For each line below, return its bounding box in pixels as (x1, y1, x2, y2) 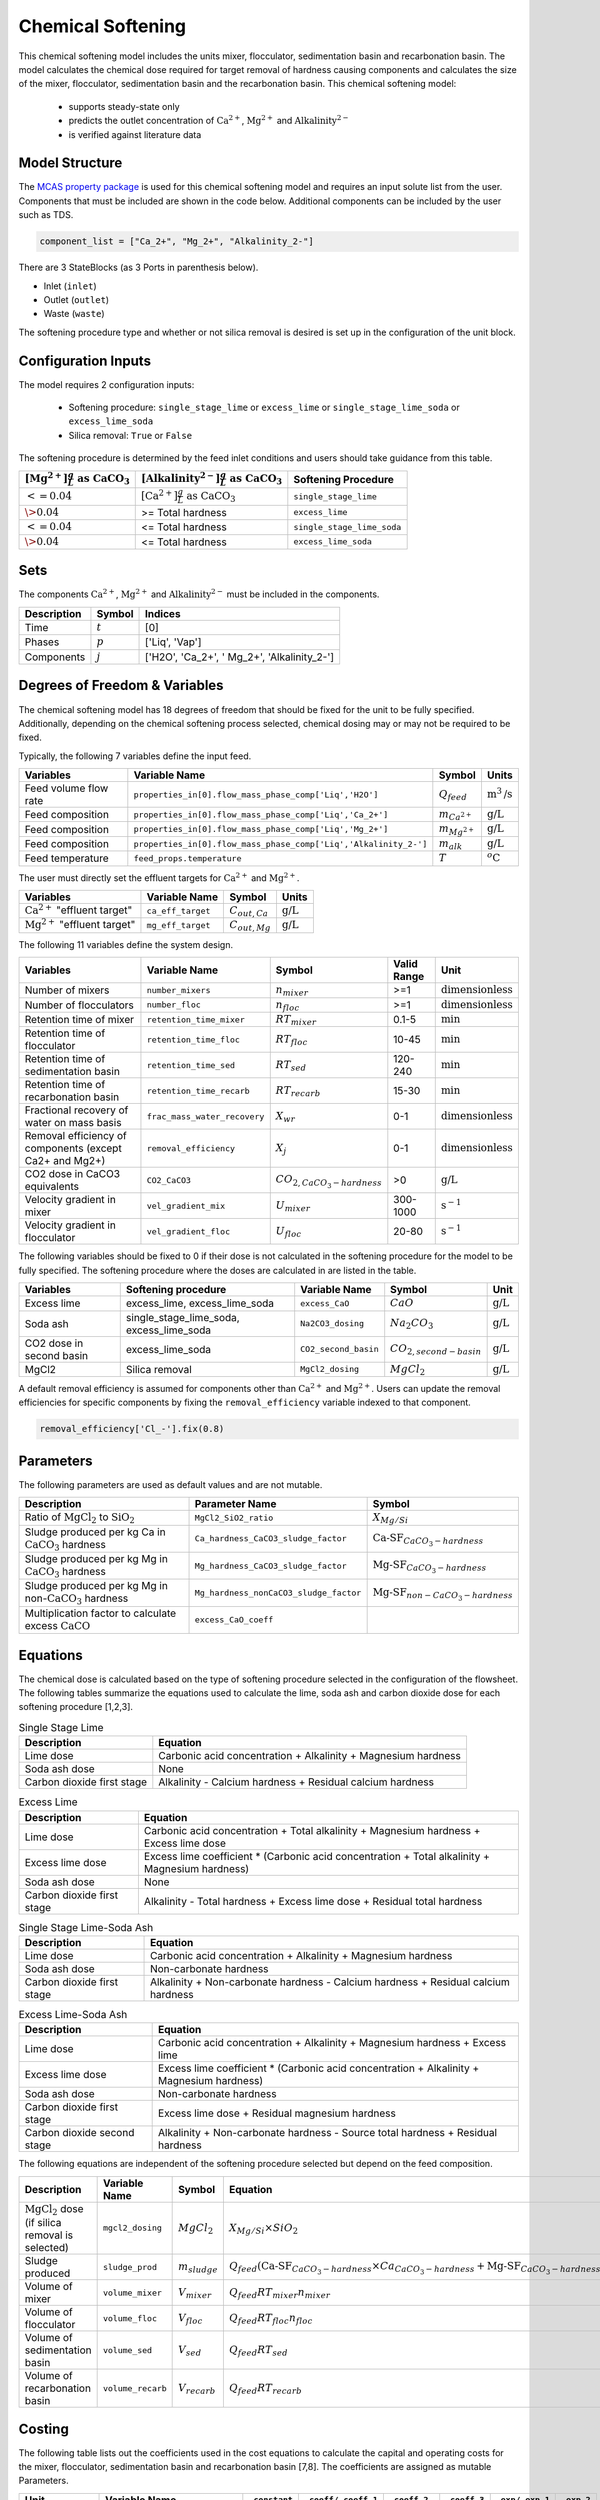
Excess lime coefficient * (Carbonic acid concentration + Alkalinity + (158, 2061, 480, 2075)
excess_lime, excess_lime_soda (125, 1296, 275, 1310)
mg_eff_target (146, 920, 211, 931)
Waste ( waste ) (43, 308, 105, 320)
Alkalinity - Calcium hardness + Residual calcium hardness (158, 1775, 435, 1789)
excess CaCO (24, 1618, 91, 1632)
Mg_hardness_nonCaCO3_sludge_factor (194, 1588, 362, 1599)
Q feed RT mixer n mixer (228, 2285, 331, 2301)
